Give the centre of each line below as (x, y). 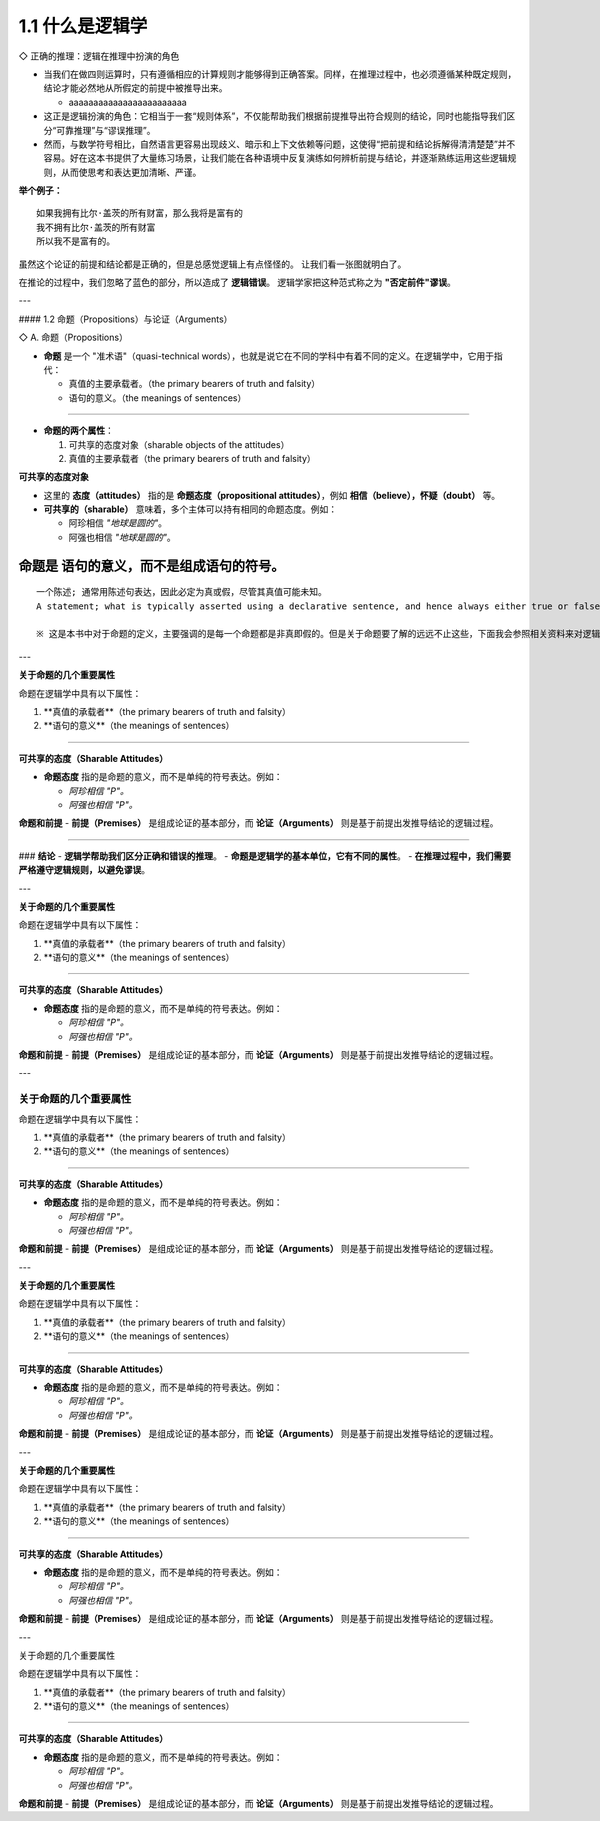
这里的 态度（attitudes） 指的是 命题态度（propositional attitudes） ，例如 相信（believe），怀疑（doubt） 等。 (272, 495)
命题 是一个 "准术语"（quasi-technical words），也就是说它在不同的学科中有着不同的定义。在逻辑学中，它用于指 (273, 356)
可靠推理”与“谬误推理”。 (106, 130)
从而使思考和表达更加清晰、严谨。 (131, 172)
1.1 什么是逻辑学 (83, 26)
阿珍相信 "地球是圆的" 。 (117, 523)
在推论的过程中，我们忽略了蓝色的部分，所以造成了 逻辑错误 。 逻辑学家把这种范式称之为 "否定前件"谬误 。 (237, 282)
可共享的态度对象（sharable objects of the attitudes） (179, 444)
